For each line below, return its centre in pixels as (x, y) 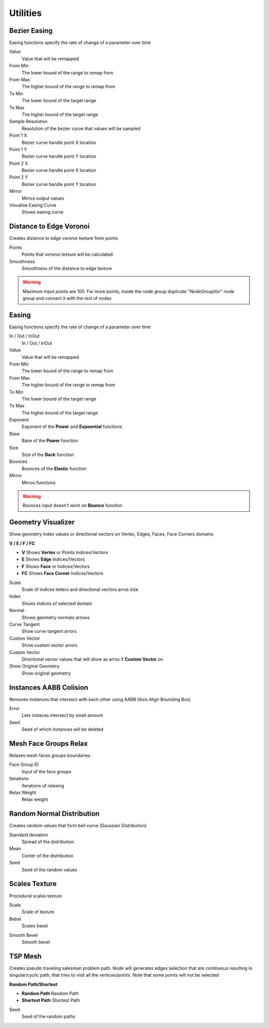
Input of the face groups (47, 771)
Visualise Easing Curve (33, 205)
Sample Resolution (28, 122)
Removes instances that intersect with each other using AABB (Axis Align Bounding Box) (100, 699)
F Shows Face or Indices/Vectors (56, 566)
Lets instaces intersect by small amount (62, 716)
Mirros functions (39, 482)
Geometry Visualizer (42, 522)
